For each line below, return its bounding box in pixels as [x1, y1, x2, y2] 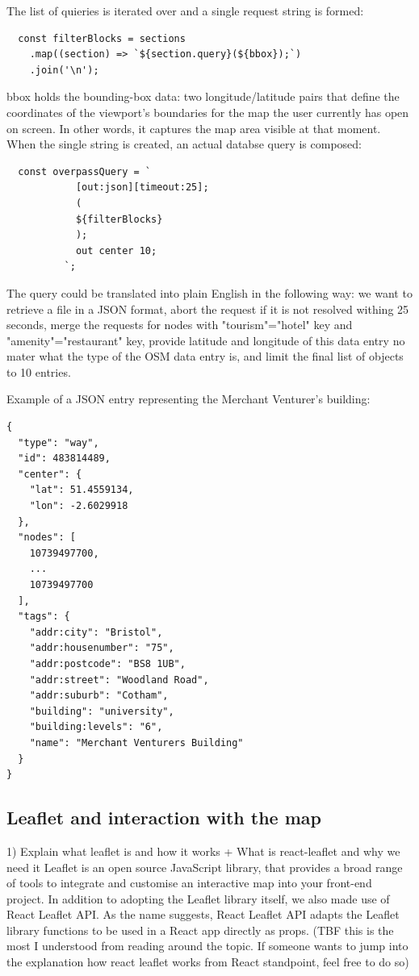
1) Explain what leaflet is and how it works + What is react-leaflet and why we [6, 842, 400, 859]
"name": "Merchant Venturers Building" [29, 736, 244, 749]
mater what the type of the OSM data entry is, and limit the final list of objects [6, 348, 404, 365]
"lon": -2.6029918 [29, 500, 128, 512]
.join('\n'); [29, 64, 99, 76]
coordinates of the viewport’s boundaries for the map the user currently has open [6, 103, 409, 120]
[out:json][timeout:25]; [75, 181, 209, 194]
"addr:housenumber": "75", [29, 642, 174, 654]
